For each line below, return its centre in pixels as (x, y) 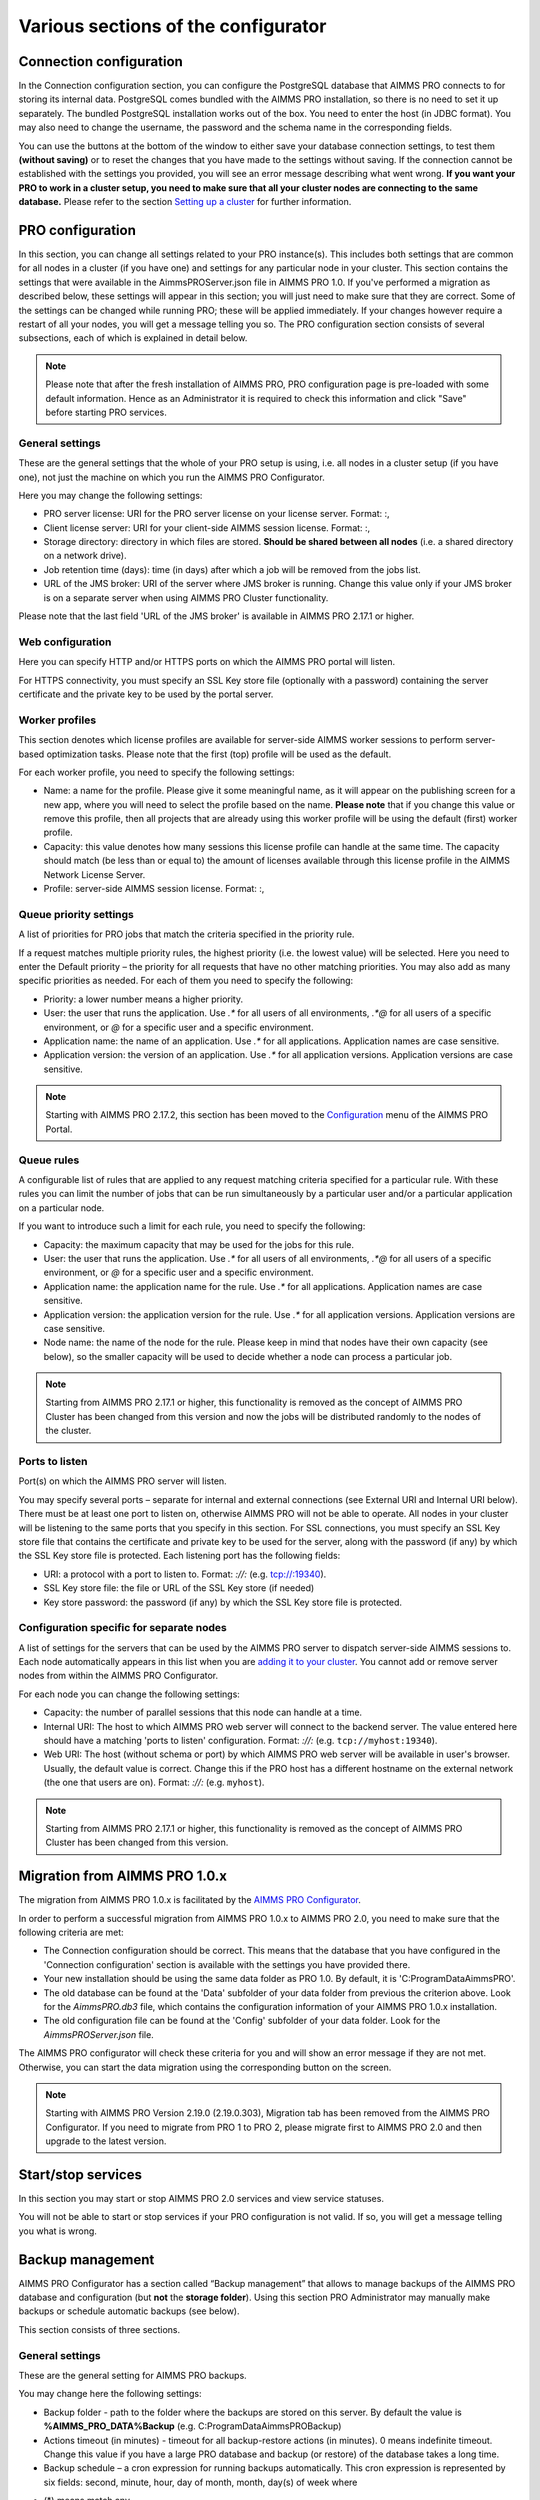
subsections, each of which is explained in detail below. (133, 338)
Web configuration (65, 642)
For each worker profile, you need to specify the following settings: (156, 772)
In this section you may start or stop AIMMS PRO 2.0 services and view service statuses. (201, 2198)
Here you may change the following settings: (110, 495)
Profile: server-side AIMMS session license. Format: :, (154, 889)
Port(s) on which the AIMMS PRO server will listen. (122, 1481)
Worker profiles (57, 720)
